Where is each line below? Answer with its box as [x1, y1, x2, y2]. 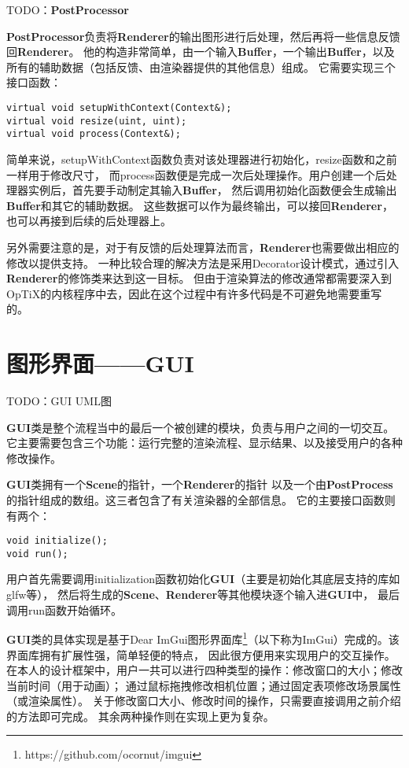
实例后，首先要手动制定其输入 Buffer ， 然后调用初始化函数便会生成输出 [28, 182, 397, 198]
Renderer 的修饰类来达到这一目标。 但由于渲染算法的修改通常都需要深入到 [6, 270, 392, 286]
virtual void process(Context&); [6, 128, 181, 140]
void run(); [6, 548, 68, 559]
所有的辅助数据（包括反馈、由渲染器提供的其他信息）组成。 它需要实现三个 [6, 58, 396, 75]
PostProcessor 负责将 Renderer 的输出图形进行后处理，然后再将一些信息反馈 [6, 28, 400, 44]
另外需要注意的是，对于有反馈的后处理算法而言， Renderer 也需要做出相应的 [6, 238, 400, 255]
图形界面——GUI [6, 347, 194, 379]
